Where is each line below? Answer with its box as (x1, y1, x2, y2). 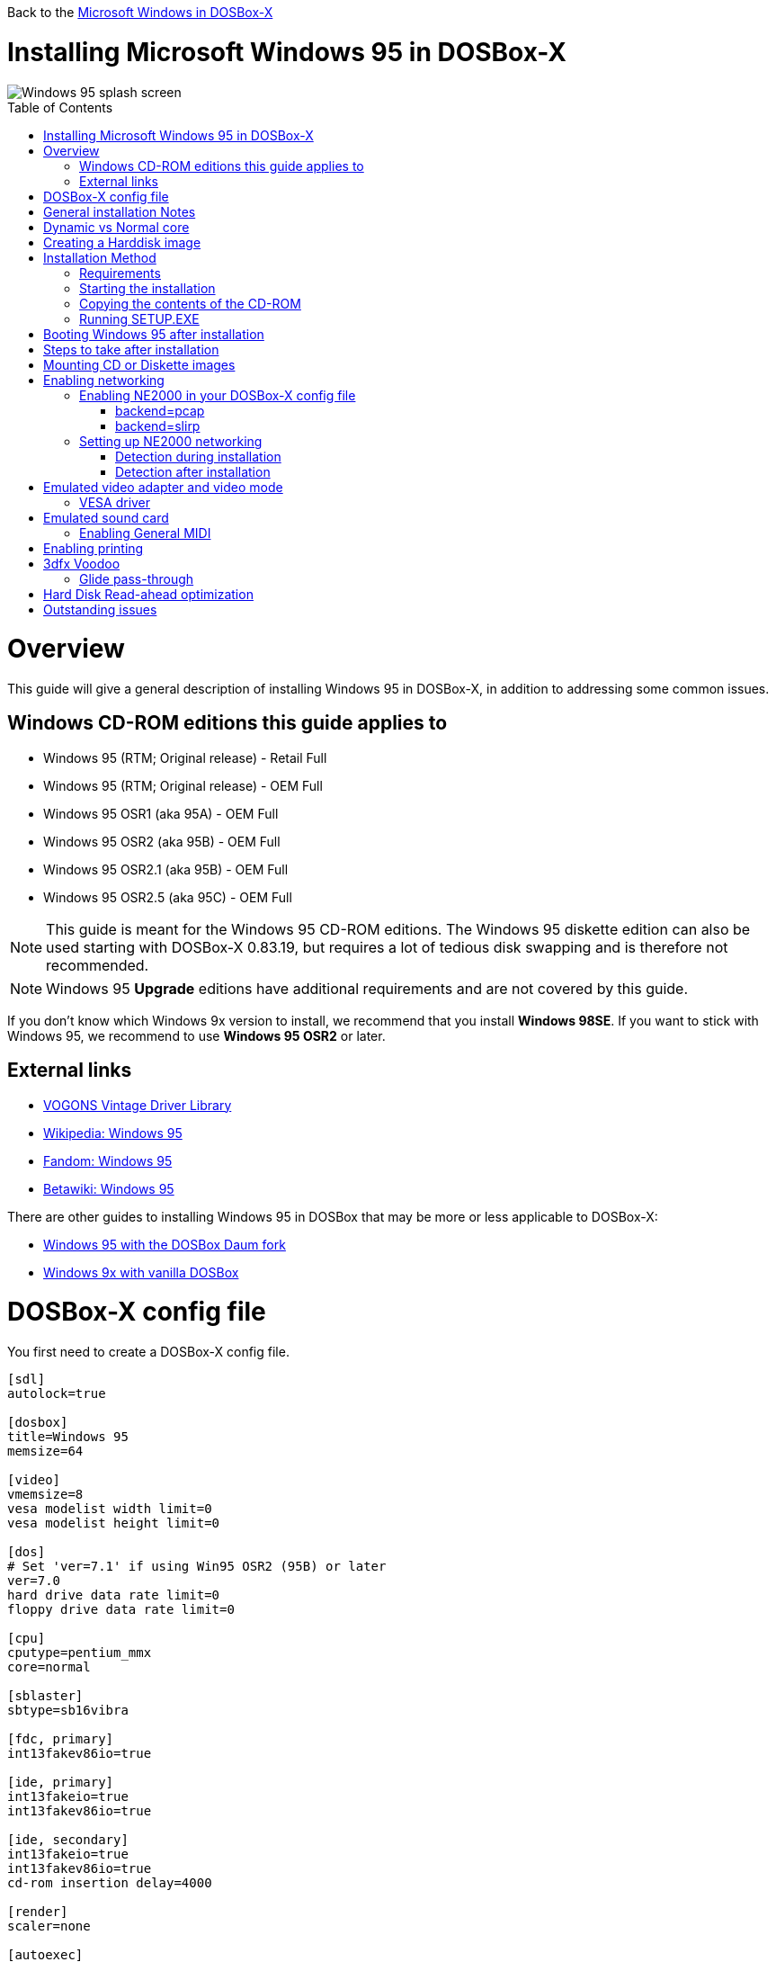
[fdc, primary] (7, 1732, 114, 1747)
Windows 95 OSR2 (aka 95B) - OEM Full (43, 833, 281, 849)
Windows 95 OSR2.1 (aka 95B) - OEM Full (43, 861, 289, 877)
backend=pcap (115, 402, 205, 418)
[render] (7, 1904, 68, 1920)
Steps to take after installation (43, 341, 219, 357)
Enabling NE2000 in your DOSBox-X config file (79, 387, 356, 403)
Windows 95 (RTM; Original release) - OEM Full (43, 777, 323, 793)
